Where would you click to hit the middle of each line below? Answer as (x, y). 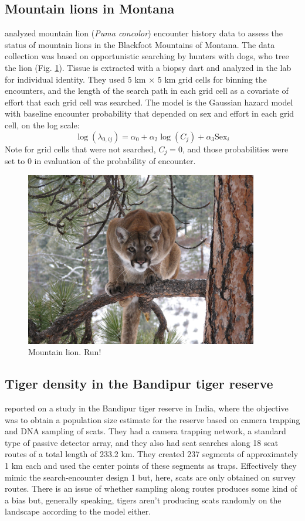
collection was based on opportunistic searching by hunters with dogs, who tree (147, 56)
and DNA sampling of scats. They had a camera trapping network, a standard (145, 431)
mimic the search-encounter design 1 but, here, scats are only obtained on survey (150, 477)
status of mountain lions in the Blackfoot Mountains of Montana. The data (140, 44)
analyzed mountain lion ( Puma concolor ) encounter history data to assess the (144, 33)
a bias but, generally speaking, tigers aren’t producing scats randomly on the (143, 500)
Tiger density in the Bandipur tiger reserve (139, 384)
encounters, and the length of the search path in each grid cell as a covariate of (147, 91)
